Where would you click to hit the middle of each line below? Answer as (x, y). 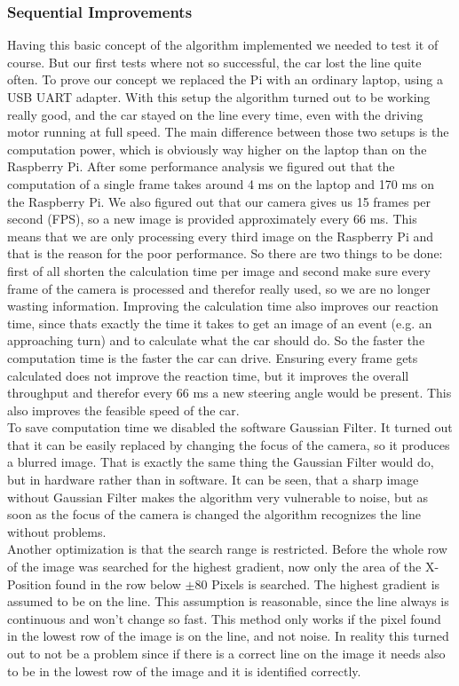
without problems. (57, 531)
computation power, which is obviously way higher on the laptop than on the (217, 149)
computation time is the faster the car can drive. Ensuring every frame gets (213, 357)
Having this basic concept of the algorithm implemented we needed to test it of (223, 45)
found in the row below (118, 583)
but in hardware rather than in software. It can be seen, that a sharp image (213, 480)
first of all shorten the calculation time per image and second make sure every (219, 270)
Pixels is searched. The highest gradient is (326, 583)
